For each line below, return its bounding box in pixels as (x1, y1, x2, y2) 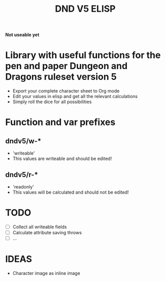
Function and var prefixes (5, 116, 116, 128)
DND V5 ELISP (55, 3, 116, 15)
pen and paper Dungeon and (5, 60, 128, 72)
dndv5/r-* (5, 170, 38, 179)
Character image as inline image (12, 270, 80, 276)
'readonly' (12, 183, 34, 190)
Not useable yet (5, 32, 40, 38)
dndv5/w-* (5, 137, 42, 145)
